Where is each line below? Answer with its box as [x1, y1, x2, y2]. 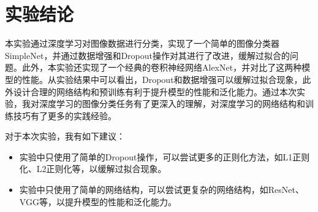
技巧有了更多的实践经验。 [13, 109, 116, 122]
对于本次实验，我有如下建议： [5, 130, 125, 143]
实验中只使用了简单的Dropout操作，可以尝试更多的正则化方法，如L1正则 [19, 150, 310, 163]
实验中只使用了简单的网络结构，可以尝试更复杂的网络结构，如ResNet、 [19, 183, 304, 196]
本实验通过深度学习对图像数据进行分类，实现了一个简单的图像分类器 [5, 37, 279, 50]
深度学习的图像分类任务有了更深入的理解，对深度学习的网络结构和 [39, 97, 305, 110]
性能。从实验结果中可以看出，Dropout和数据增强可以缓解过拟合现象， [21, 73, 303, 85]
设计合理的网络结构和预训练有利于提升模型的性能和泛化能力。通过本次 [13, 85, 297, 98]
